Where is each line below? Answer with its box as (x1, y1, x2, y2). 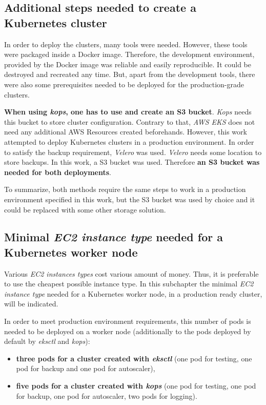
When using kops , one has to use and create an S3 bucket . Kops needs (4, 106, 252, 117)
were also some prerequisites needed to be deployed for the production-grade (4, 79, 244, 89)
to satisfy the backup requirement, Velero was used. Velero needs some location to (4, 146, 262, 157)
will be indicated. (4, 298, 58, 309)
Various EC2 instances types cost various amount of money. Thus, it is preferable (4, 268, 259, 279)
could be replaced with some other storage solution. (4, 204, 166, 215)
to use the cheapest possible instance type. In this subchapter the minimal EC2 (4, 278, 254, 289)
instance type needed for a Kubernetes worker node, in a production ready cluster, (4, 288, 262, 299)
